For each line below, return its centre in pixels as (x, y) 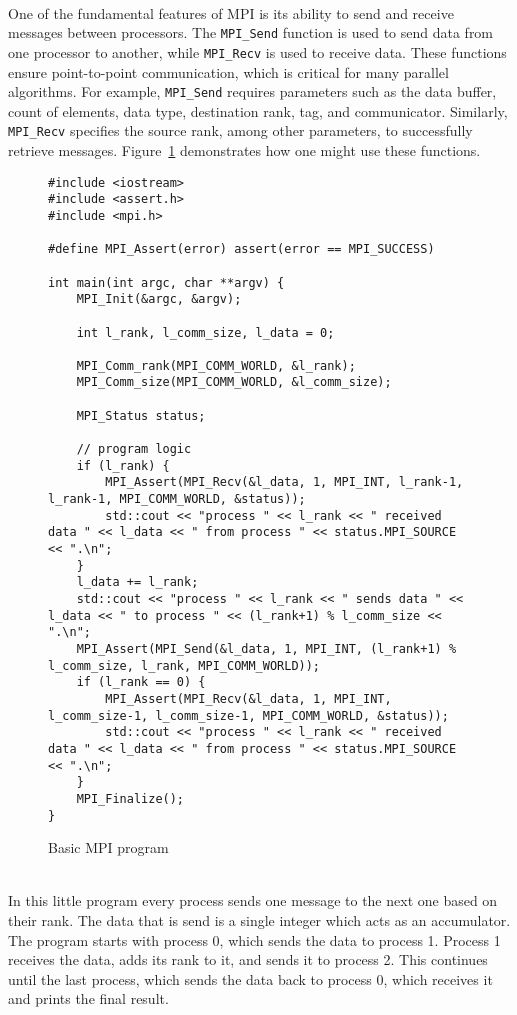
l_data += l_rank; (137, 582)
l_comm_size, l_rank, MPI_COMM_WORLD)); (184, 665)
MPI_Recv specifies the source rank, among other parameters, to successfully (240, 130)
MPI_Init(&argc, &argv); (159, 299)
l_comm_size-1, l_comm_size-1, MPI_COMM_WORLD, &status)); (248, 715)
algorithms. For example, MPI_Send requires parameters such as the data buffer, (252, 91)
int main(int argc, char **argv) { (166, 282)
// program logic (134, 449)
